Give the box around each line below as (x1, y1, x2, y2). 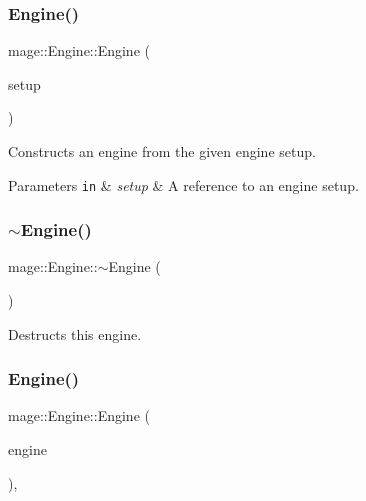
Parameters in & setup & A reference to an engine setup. (8, 174, 359, 195)
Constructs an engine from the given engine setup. (8, 141, 316, 161)
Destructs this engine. (8, 323, 142, 344)
